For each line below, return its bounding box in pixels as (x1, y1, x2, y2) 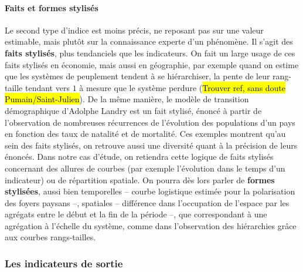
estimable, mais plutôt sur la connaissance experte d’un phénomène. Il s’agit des (5, 35, 293, 48)
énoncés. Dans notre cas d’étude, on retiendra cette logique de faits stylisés (5, 150, 274, 163)
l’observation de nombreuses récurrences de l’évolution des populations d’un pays (5, 116, 295, 128)
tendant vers (25, 81, 70, 93)
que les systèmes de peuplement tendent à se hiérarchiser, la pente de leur (5, 70, 270, 82)
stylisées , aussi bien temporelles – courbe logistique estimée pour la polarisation (5, 185, 295, 197)
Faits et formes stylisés (5, 1, 98, 14)
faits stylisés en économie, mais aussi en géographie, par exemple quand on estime (5, 58, 299, 70)
